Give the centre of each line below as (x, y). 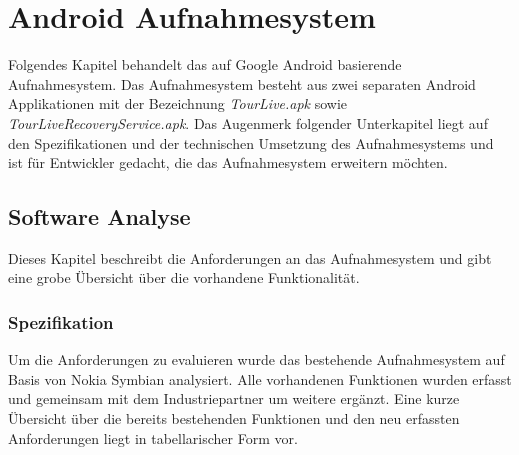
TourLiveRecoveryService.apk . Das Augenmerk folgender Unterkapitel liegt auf (248, 122)
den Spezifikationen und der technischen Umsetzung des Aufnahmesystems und (251, 142)
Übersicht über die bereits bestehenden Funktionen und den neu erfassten (234, 418)
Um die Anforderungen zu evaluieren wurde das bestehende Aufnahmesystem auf (256, 359)
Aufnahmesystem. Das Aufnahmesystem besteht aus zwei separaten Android (242, 83)
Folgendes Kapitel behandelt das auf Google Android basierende (205, 64)
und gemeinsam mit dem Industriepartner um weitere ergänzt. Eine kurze (234, 398)
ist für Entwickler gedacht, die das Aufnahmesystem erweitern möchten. (228, 162)
